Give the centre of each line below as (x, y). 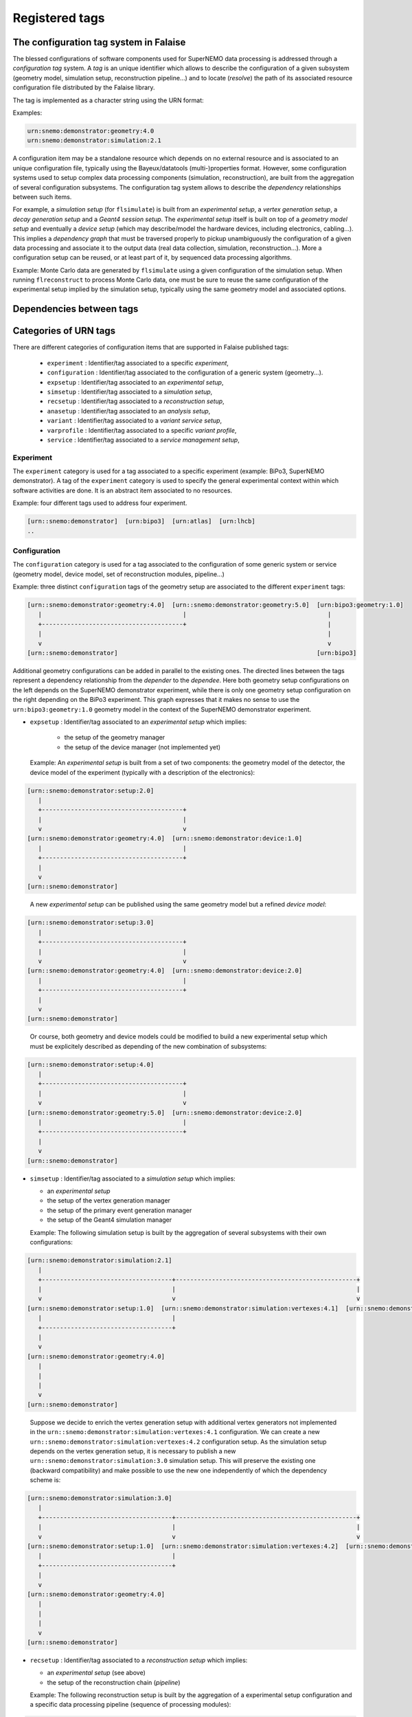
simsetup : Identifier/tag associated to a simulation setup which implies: (133, 1179)
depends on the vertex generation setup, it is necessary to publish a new (133, 1451)
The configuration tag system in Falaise (99, 42)
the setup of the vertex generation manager (109, 1201)
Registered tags (59, 18)
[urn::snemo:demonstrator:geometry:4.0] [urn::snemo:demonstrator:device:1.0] (165, 839)
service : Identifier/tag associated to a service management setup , (143, 440)
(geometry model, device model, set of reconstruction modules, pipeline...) (118, 574)
